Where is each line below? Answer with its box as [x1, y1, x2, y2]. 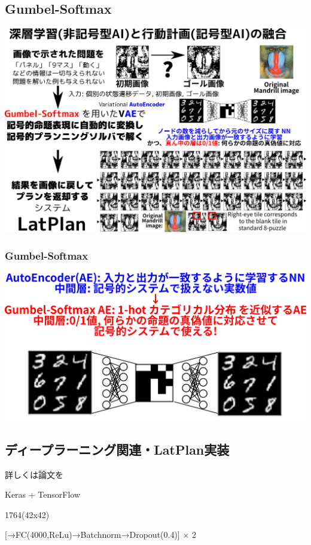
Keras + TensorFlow [5, 488, 81, 501]
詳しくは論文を [5, 468, 63, 480]
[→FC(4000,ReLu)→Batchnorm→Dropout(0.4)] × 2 [5, 528, 196, 541]
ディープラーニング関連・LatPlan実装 [5, 440, 230, 458]
